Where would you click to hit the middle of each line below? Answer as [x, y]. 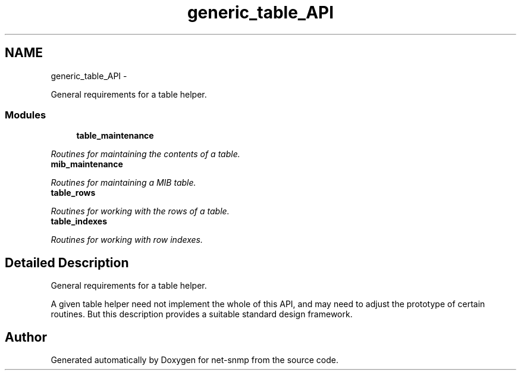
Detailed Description [67, 262]
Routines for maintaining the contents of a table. [145, 154]
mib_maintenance [87, 164]
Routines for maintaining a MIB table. [123, 183]
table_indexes [79, 221]
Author [26, 337]
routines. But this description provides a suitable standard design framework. [202, 314]
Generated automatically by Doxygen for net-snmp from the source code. [195, 360]
